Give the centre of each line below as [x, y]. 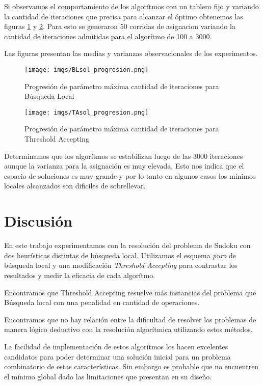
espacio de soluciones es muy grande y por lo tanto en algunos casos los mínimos [130, 175]
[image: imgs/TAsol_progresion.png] [87, 112]
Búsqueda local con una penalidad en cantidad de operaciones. [102, 302]
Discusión [38, 221]
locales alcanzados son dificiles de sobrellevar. [75, 186]
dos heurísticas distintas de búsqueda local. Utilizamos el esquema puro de [120, 255]
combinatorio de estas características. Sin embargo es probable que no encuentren [131, 366]
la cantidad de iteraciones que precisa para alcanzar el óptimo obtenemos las [124, 16]
